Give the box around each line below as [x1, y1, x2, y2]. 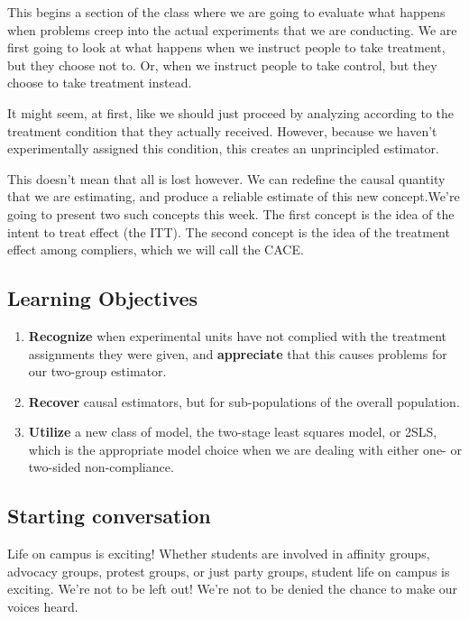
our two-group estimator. [28, 362, 167, 381]
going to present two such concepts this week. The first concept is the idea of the [7, 204, 455, 223]
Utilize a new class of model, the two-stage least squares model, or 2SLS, [28, 422, 437, 441]
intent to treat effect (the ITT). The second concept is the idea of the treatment [7, 222, 450, 241]
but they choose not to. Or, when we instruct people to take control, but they [7, 55, 437, 74]
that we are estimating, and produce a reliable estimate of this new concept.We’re [7, 187, 460, 206]
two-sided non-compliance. [28, 457, 174, 476]
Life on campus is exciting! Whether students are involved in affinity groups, [7, 544, 430, 563]
